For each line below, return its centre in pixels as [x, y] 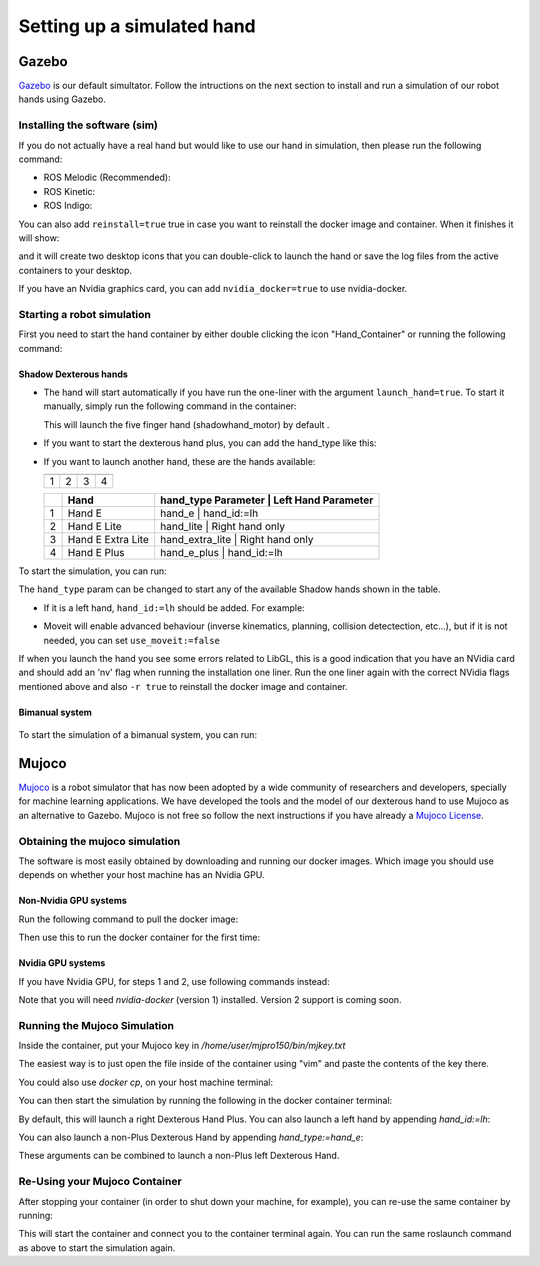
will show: [39, 237]
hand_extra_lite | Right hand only [237, 539]
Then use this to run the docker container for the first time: [139, 937]
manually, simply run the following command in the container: [170, 406]
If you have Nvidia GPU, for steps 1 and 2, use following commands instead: [174, 981]
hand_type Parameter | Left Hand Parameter [267, 500]
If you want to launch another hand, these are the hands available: [179, 461]
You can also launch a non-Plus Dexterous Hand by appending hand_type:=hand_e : [191, 1137]
